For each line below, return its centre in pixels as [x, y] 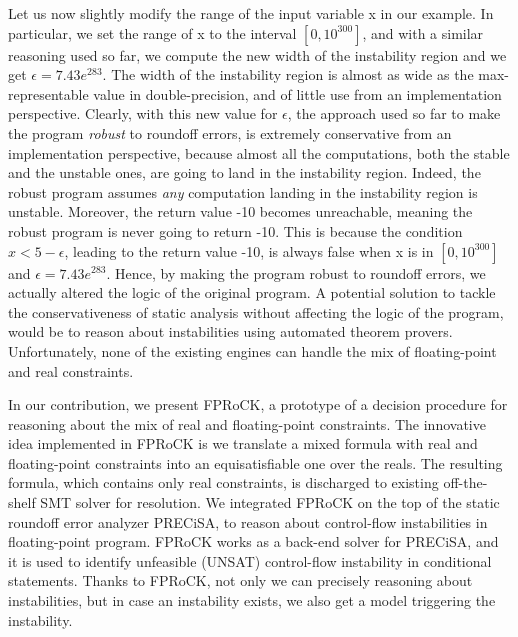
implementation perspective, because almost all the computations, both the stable [259, 152]
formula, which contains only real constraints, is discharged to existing [223, 482]
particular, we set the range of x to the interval [152, 32]
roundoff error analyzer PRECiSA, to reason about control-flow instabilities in [248, 521]
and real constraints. [71, 370]
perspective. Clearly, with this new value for [143, 113]
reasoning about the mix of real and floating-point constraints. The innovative [247, 423]
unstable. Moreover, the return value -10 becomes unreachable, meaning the [240, 211]
